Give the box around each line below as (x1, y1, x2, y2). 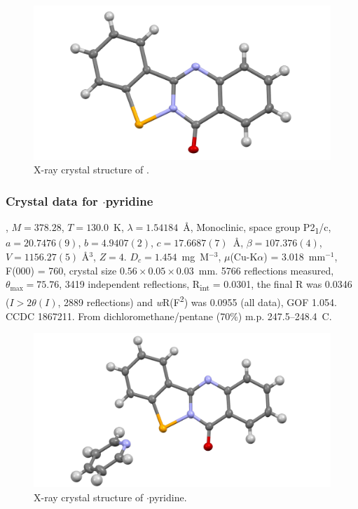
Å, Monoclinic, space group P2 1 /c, (183, 220, 331, 237)
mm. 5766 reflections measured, (198, 263, 334, 277)
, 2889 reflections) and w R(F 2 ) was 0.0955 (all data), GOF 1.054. (57, 293, 337, 309)
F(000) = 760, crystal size (6, 263, 117, 277)
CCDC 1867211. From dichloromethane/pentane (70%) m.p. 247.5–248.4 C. (6, 308, 332, 323)
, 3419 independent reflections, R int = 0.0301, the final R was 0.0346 (59, 277, 352, 293)
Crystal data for (6, 192, 98, 209)
